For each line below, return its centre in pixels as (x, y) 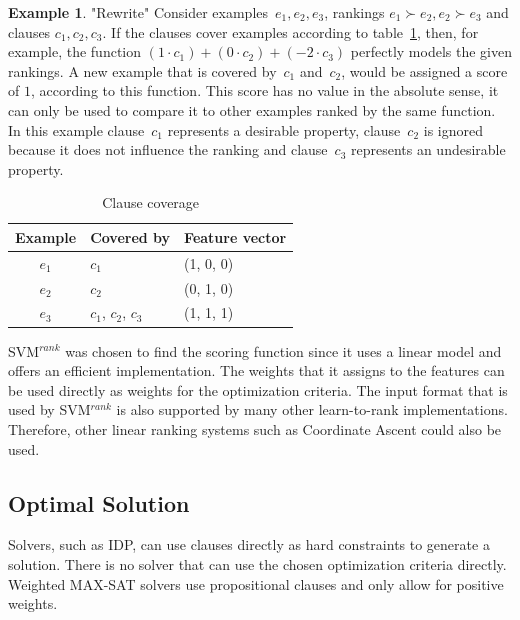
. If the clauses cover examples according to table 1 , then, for (290, 31)
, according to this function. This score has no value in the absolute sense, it (264, 90)
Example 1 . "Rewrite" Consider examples (138, 12)
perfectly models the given (431, 51)
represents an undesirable (428, 149)
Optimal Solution (99, 502)
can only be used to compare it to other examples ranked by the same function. (252, 109)
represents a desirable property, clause (284, 129)
